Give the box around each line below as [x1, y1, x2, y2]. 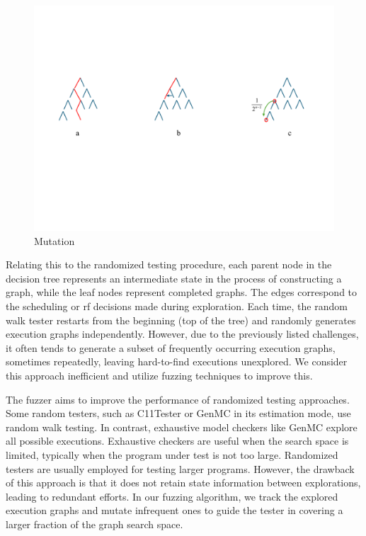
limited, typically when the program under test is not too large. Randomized [6, 447, 338, 462]
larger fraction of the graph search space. [6, 516, 183, 531]
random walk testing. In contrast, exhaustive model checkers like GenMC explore [6, 419, 358, 434]
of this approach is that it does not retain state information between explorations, [6, 475, 361, 490]
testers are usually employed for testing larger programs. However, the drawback [6, 461, 355, 476]
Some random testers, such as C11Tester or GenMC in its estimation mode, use [6, 406, 351, 421]
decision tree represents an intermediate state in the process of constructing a [6, 270, 342, 285]
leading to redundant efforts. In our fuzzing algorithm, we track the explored [6, 489, 338, 503]
